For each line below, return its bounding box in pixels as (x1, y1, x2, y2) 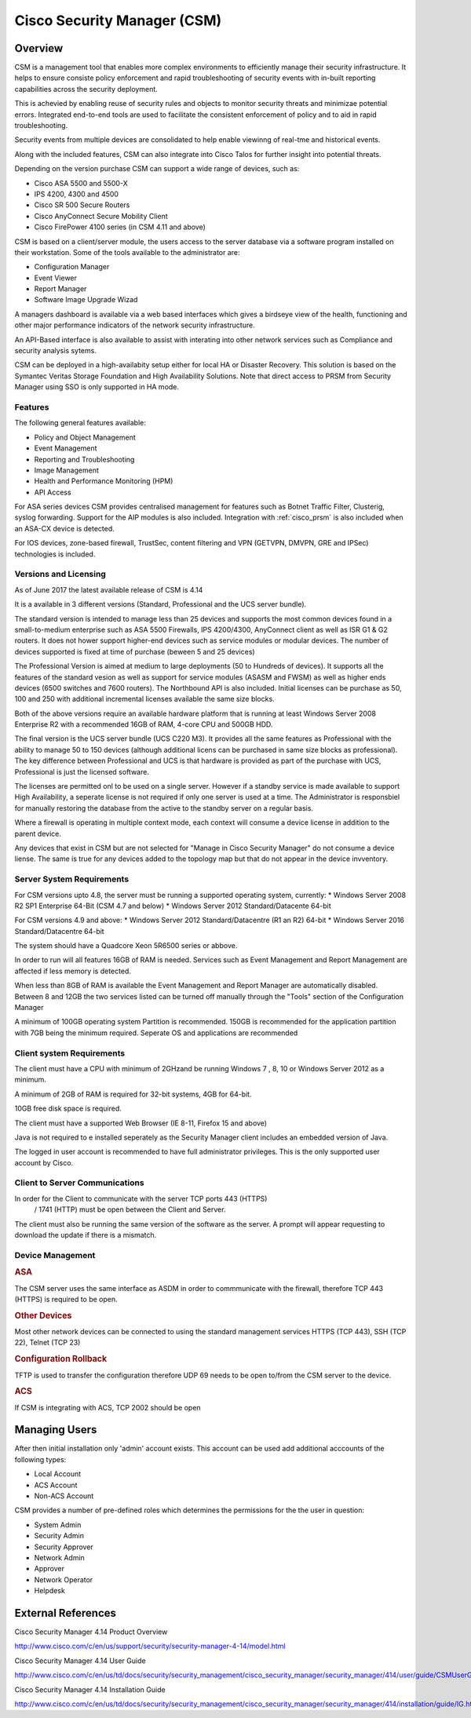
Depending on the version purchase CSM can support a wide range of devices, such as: (14, 164, 300, 173)
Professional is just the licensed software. (14, 767, 149, 776)
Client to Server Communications (14, 1177, 144, 1188)
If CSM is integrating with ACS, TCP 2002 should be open (14, 1402, 201, 1412)
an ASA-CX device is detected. (14, 523, 115, 533)
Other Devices (14, 1310, 72, 1321)
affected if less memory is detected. (14, 966, 131, 976)
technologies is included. (14, 549, 96, 559)
